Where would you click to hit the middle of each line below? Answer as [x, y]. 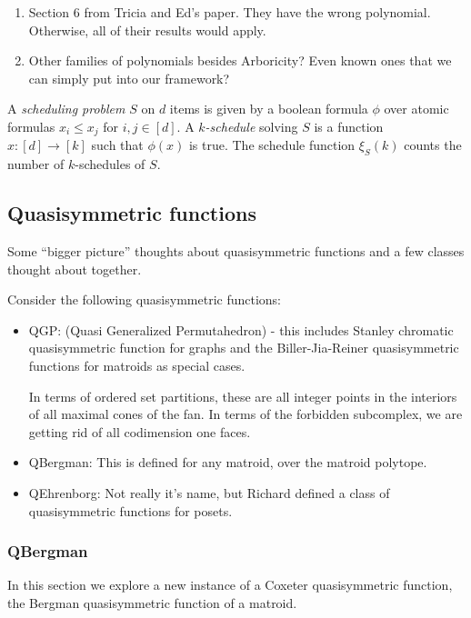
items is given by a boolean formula [269, 109]
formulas [31, 126]
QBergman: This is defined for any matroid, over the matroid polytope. [228, 462]
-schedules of [110, 164]
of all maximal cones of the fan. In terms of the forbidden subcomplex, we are [246, 414]
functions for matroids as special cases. [137, 365]
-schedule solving [251, 126]
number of [36, 164]
